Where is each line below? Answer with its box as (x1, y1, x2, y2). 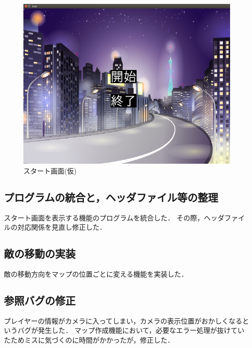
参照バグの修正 (4, 292, 76, 307)
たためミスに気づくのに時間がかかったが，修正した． (4, 334, 174, 345)
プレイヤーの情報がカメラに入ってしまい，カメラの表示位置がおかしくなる (4, 315, 242, 326)
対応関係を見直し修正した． (17, 222, 106, 232)
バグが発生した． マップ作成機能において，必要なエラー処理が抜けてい (17, 325, 245, 335)
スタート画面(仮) (23, 165, 77, 175)
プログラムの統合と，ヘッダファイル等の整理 (4, 189, 218, 204)
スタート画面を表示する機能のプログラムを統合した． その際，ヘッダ (4, 212, 225, 222)
